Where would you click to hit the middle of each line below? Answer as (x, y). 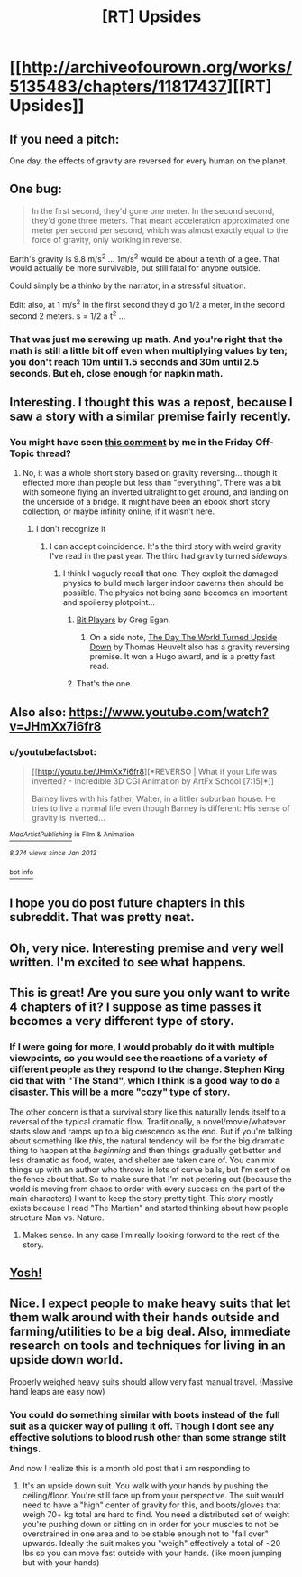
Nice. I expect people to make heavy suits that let (150, 1304)
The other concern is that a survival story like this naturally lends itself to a (148, 1112)
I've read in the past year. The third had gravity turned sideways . (169, 556)
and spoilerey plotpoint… (109, 602)
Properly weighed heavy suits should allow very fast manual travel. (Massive (151, 1381)
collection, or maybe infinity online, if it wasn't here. (119, 511)
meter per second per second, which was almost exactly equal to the (160, 230)
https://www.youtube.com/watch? (169, 712)
